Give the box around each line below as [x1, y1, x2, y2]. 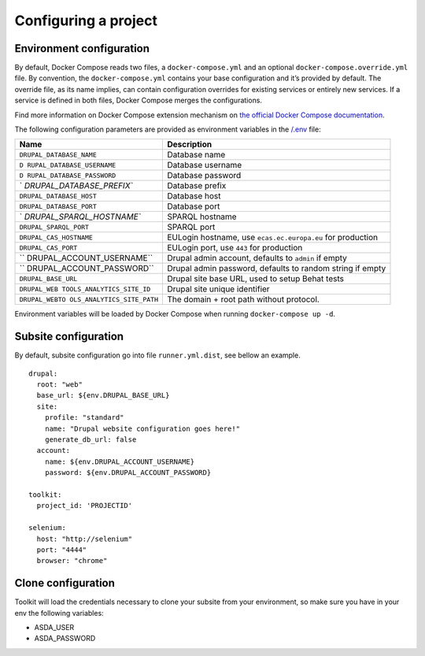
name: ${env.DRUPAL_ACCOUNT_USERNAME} [44, 457, 195, 466]
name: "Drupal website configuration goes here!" [44, 424, 240, 433]
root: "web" [36, 380, 83, 389]
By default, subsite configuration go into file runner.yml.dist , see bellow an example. [14, 350, 301, 360]
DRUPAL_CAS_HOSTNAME [19, 233, 94, 242]
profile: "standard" [44, 413, 124, 422]
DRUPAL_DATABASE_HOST [19, 191, 98, 200]
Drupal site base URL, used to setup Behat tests [166, 273, 344, 284]
